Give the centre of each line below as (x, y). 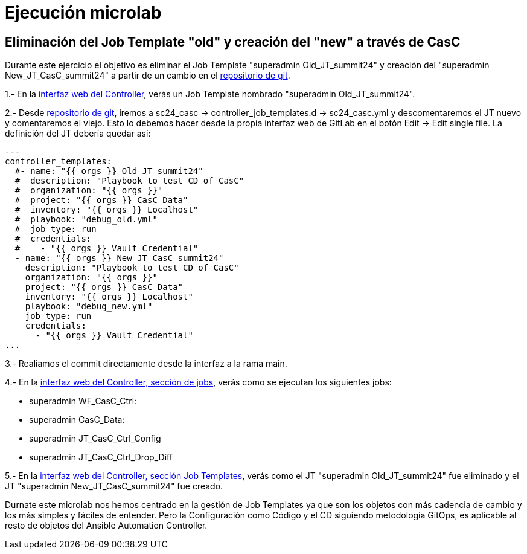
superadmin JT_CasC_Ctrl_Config (95, 439)
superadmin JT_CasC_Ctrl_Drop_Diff (101, 457)
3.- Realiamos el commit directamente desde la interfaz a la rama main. (146, 364)
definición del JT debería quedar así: (78, 134)
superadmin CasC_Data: (77, 420)
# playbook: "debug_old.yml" (86, 220)
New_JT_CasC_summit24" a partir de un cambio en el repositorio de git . (148, 76)
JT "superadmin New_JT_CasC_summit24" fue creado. (114, 486)
